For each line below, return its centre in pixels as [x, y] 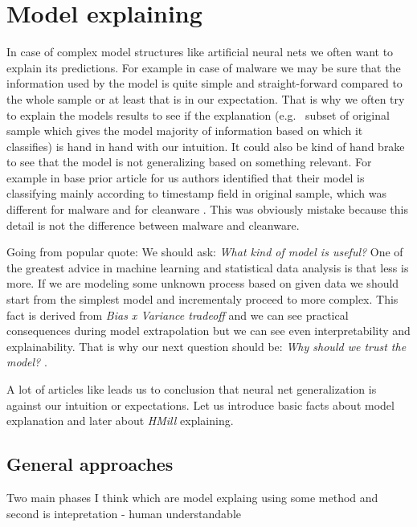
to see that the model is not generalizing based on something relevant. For [189, 162]
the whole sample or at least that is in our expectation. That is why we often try [206, 98]
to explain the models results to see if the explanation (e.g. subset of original [198, 114]
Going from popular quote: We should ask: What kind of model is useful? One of [205, 252]
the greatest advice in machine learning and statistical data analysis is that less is [208, 267]
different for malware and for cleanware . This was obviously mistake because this [207, 209]
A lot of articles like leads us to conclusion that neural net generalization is [192, 389]
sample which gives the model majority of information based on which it [185, 131]
